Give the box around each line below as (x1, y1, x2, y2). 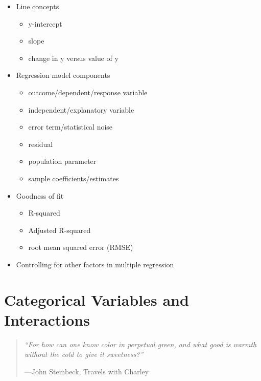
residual (28, 138, 53, 149)
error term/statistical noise (28, 121, 113, 132)
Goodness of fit (16, 190, 64, 201)
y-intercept (28, 18, 62, 29)
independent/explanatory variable (28, 104, 134, 115)
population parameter (28, 156, 97, 166)
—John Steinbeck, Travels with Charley (24, 366, 149, 376)
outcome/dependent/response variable (28, 87, 148, 97)
